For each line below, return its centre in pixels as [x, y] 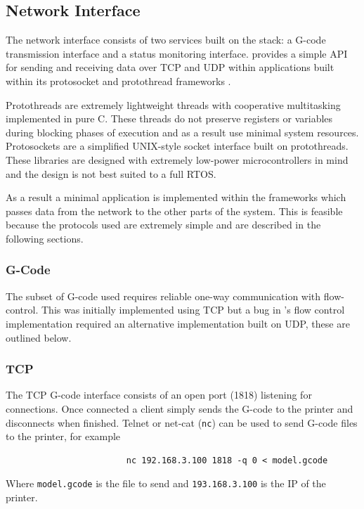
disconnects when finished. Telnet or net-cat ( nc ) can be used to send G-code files [182, 422]
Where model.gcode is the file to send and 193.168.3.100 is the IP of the [166, 483]
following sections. [45, 238]
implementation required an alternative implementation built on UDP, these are [178, 323]
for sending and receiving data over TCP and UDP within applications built [170, 67]
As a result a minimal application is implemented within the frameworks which [176, 197]
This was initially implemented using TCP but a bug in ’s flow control [193, 310]
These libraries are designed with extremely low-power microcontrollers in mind [177, 159]
